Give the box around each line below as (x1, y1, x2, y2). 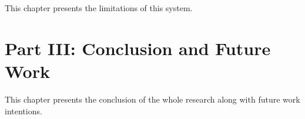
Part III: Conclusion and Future (5, 36, 271, 60)
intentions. (5, 104, 42, 117)
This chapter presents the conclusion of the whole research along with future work (5, 93, 300, 105)
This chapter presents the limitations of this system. (5, 2, 193, 13)
